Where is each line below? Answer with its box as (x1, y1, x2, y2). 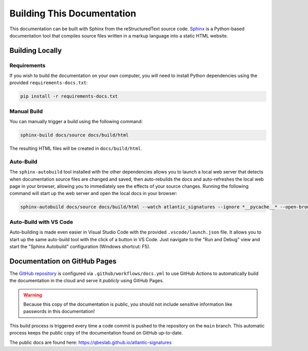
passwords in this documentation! (23, 308, 95, 315)
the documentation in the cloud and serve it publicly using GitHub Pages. (9, 278, 164, 284)
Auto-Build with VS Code (9, 218, 73, 225)
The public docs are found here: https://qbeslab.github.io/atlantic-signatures (9, 339, 172, 345)
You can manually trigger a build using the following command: (9, 119, 143, 125)
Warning (23, 291, 42, 298)
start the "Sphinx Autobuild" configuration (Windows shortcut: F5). (9, 243, 151, 249)
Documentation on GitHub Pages (9, 257, 117, 265)
